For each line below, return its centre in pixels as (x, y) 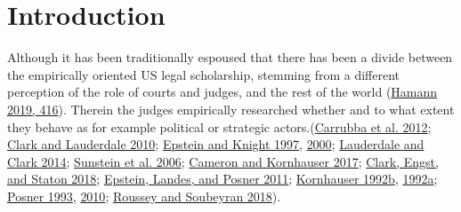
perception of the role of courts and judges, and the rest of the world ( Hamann (222, 92)
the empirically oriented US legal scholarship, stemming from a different (204, 74)
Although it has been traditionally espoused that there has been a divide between (230, 57)
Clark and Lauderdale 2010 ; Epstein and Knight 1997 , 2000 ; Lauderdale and (216, 144)
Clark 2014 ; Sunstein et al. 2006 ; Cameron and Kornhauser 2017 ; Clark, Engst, (223, 161)
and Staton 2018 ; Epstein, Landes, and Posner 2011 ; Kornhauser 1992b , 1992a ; (222, 179)
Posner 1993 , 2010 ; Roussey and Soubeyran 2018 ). (144, 196)
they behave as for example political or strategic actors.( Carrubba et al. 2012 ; (219, 126)
